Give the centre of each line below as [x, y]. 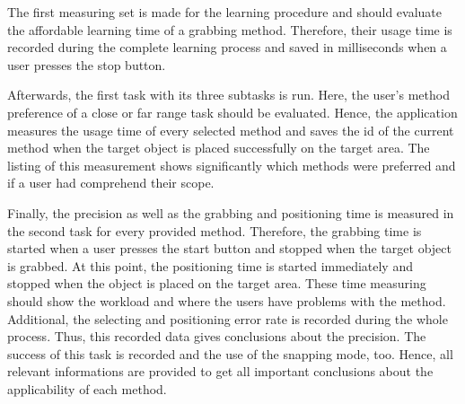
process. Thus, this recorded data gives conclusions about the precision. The [217, 336]
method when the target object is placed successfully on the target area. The [219, 148]
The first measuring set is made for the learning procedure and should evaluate [225, 12]
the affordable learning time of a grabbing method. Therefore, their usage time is [230, 29]
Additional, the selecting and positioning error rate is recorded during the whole [228, 318]
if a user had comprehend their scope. [111, 183]
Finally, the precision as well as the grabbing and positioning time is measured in [231, 212]
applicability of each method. [87, 388]
